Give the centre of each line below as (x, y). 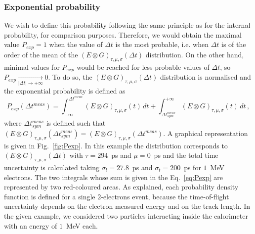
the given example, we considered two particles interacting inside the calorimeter (126, 215)
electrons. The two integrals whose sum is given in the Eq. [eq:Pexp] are (114, 177)
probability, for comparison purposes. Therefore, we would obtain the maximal (123, 34)
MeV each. (82, 225)
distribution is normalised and (205, 77)
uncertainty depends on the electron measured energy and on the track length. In (127, 206)
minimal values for (32, 67)
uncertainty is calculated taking (52, 167)
